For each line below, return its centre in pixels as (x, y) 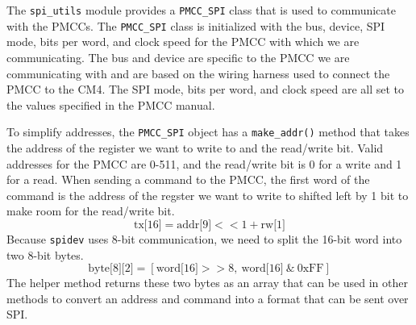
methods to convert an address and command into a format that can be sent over (208, 298)
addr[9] (194, 225)
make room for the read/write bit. (91, 211)
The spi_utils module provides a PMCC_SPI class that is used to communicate (201, 10)
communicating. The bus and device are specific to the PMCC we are (178, 57)
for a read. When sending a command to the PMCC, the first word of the (188, 179)
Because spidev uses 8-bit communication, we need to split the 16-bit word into (204, 238)
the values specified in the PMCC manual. (111, 104)
